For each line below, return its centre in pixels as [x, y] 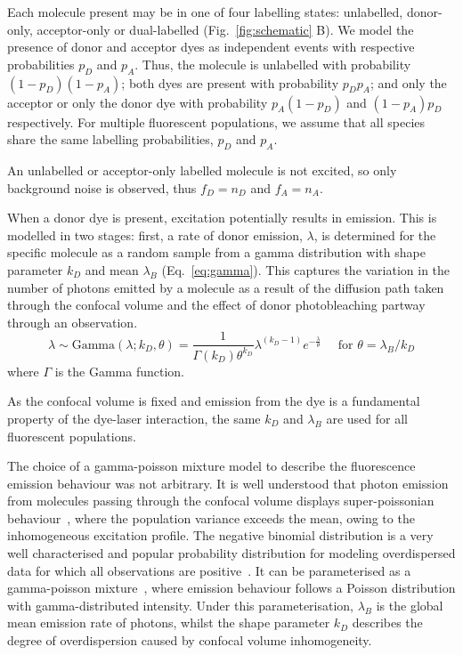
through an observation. [73, 322]
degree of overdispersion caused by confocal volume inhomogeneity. [190, 640]
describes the [387, 623]
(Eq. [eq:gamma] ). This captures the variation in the [306, 269]
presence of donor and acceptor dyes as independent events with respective [211, 47]
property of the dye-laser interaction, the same [134, 418]
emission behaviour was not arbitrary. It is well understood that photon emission [228, 483]
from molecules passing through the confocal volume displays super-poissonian [221, 501]
